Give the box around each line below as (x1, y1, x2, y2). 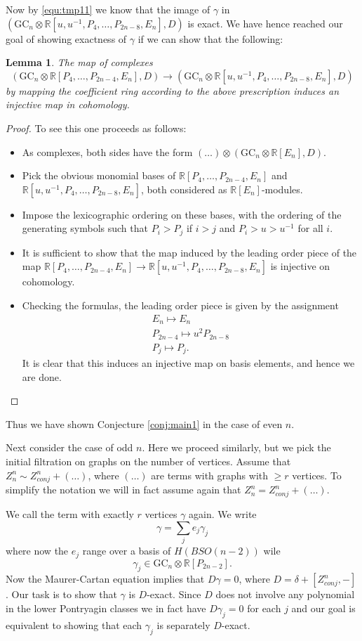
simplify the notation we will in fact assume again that (6, 482, 241, 497)
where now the (6, 543, 69, 558)
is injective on (270, 259, 330, 273)
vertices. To (292, 467, 342, 482)
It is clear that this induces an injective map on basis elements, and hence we (22, 356, 355, 370)
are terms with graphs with (151, 467, 269, 482)
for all (297, 221, 323, 235)
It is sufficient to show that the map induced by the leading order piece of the (22, 245, 357, 259)
